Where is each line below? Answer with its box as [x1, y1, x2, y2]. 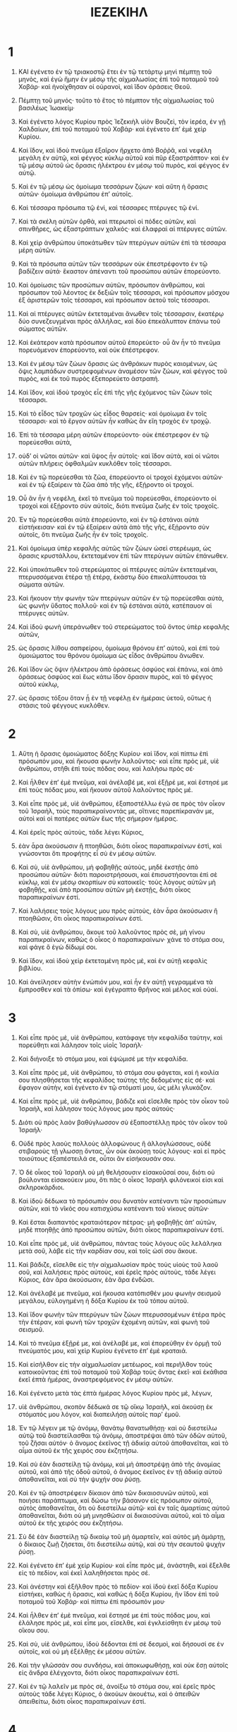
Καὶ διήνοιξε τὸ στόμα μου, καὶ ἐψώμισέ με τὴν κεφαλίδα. [18, 1054, 188, 1063]
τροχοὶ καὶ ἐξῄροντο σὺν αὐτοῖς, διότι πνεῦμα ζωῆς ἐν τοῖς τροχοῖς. [18, 501, 219, 509]
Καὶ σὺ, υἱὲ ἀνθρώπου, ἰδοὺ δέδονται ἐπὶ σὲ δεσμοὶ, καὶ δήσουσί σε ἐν [18, 1639, 224, 1648]
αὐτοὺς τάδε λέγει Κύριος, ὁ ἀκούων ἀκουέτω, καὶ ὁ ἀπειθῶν [18, 1690, 200, 1698]
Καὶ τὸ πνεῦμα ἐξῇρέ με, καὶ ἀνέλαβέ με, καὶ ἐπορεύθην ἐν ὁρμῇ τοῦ [18, 1338, 221, 1347]
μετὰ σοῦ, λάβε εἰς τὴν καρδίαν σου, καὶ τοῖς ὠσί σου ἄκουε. [18, 1247, 198, 1255]
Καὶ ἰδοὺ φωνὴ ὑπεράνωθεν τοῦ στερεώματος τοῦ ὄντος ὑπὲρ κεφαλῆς [18, 623, 230, 631]
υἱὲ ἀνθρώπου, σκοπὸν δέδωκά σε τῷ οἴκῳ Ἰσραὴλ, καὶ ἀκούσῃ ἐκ [18, 1402, 213, 1410]
